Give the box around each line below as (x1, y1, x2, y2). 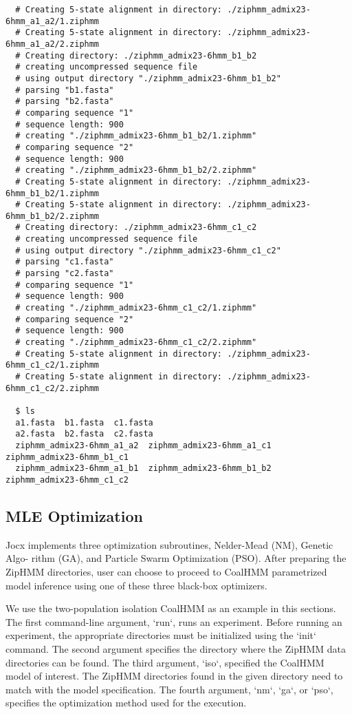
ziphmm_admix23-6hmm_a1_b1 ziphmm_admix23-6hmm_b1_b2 (15, 463, 272, 474)
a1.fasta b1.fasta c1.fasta (15, 417, 153, 428)
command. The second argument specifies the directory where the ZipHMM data (5, 641, 346, 655)
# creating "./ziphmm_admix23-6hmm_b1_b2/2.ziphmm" (15, 165, 257, 176)
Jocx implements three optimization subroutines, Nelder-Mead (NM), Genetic (5, 537, 333, 552)
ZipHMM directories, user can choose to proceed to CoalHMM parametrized (5, 564, 327, 578)
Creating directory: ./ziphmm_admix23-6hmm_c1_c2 (25, 222, 257, 233)
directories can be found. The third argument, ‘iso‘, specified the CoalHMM (5, 655, 324, 669)
